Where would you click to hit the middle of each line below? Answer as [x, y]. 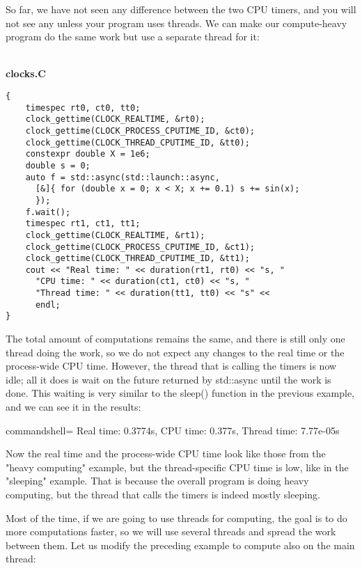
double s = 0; [58, 165]
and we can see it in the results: [73, 407]
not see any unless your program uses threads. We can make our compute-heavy [176, 23]
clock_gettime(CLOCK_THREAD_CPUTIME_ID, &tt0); [137, 142]
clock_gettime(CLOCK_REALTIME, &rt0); [115, 119]
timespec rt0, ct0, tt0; [83, 108]
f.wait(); [48, 212]
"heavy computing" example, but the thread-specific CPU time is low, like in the [177, 467]
